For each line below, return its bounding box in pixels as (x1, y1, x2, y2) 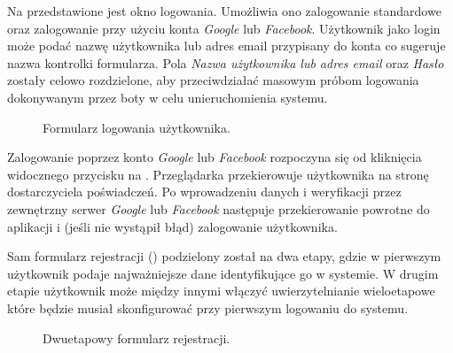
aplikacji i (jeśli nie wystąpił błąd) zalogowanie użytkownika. (7, 217, 338, 235)
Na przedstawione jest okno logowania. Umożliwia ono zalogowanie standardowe (7, 2, 441, 19)
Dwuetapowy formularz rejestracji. (43, 328, 230, 347)
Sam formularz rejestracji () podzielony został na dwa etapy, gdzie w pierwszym (7, 247, 441, 265)
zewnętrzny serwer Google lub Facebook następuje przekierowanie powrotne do (7, 199, 430, 218)
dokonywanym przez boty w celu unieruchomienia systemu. (7, 88, 328, 106)
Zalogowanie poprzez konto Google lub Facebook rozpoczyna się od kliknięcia (7, 148, 422, 166)
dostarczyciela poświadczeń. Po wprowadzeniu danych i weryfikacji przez (7, 182, 402, 201)
